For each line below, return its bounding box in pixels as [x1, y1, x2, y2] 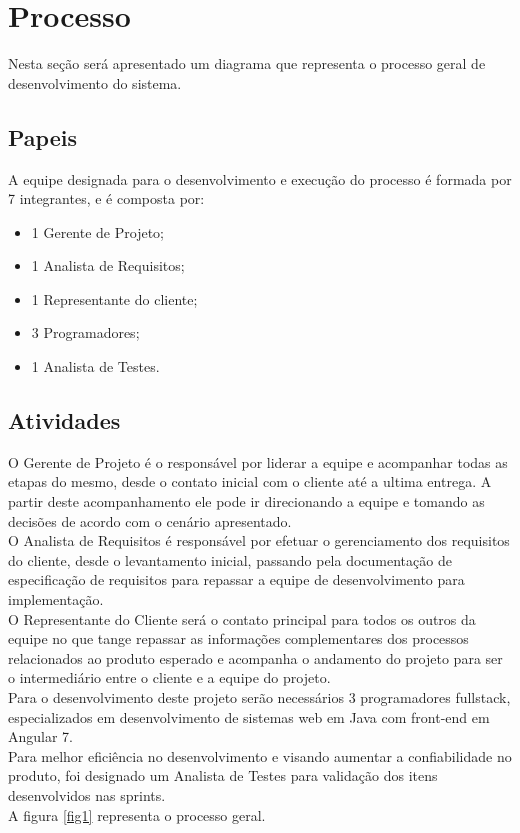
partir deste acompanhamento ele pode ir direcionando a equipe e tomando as [8, 491, 485, 512]
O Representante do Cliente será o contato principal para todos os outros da [8, 608, 476, 629]
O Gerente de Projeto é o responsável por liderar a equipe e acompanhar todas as [8, 451, 508, 472]
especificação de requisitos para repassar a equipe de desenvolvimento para [8, 569, 465, 590]
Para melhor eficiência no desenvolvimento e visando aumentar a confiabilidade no [8, 745, 512, 766]
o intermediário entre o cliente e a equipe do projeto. [8, 667, 331, 688]
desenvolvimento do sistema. [8, 72, 182, 93]
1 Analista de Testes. [31, 356, 160, 377]
